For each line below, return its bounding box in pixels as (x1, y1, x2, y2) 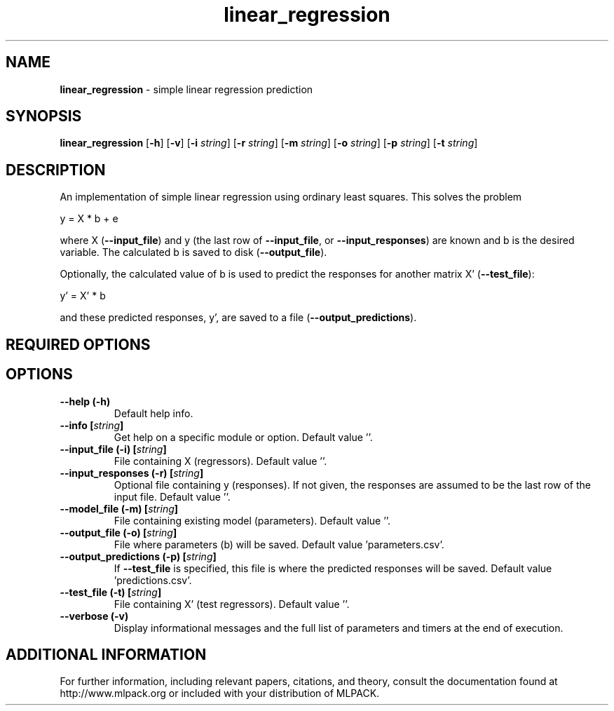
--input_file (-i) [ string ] (60, 442, 167, 455)
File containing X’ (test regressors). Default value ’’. (114, 597, 350, 610)
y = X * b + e (60, 212, 118, 225)
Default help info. (114, 407, 193, 419)
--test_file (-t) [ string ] (60, 585, 162, 598)
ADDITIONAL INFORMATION (6, 645, 207, 663)
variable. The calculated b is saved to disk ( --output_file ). (60, 246, 327, 259)
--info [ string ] (60, 419, 124, 431)
